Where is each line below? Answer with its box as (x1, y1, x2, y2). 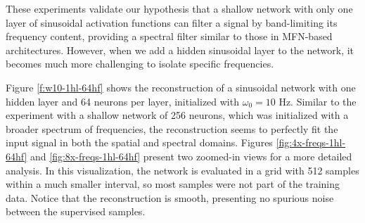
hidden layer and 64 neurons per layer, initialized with (6, 94, 239, 108)
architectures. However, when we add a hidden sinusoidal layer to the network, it (6, 42, 354, 57)
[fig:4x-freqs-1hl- (276, 135, 346, 150)
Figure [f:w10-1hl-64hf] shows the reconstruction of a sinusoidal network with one (6, 79, 356, 94)
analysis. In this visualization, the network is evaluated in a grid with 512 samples (6, 163, 359, 177)
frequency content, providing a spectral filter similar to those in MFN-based (6, 29, 333, 44)
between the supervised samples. (6, 204, 146, 219)
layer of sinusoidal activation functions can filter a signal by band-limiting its (6, 15, 338, 30)
